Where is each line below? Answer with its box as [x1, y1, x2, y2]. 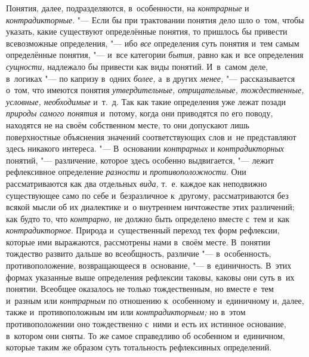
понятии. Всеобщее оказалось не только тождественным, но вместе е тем [6, 282, 274, 295]
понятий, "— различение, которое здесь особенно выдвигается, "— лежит [6, 153, 274, 166]
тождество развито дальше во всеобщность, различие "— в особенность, [6, 247, 271, 260]
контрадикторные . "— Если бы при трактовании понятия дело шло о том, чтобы [6, 13, 304, 26]
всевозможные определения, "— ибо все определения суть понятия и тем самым [6, 36, 299, 49]
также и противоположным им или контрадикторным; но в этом [6, 306, 246, 318]
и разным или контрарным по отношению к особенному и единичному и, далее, [6, 294, 304, 306]
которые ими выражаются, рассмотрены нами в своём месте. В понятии [6, 235, 271, 248]
